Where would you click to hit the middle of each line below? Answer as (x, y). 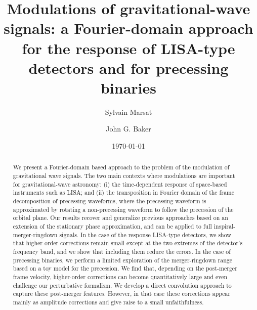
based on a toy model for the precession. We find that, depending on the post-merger (125, 268)
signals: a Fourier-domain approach (128, 28)
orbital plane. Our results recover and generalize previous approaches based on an (120, 218)
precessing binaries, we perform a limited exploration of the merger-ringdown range (122, 260)
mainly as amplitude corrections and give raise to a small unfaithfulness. (108, 302)
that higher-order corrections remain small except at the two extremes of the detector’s (128, 243)
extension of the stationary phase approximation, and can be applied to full (112, 226)
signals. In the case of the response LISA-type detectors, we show (145, 234)
